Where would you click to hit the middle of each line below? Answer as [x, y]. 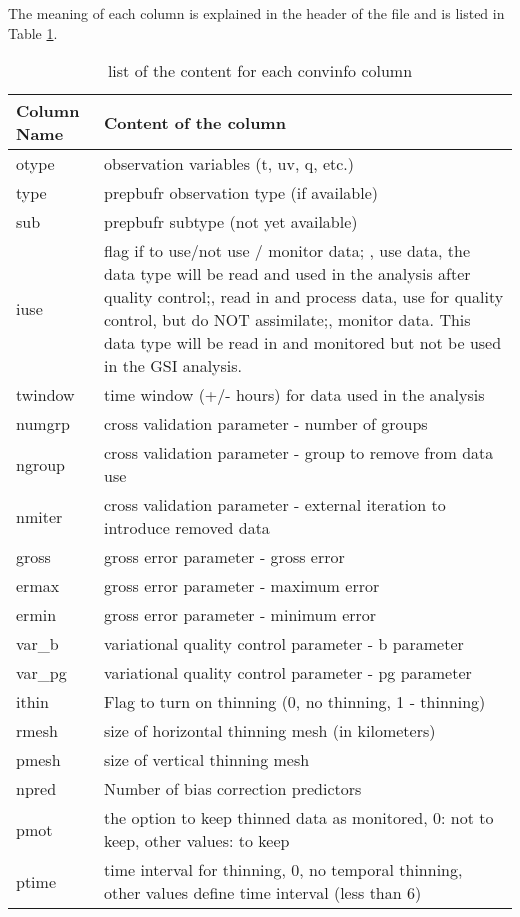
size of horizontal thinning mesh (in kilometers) [269, 731]
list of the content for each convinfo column [260, 71]
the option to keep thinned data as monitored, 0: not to [298, 818]
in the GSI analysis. [173, 366]
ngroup [40, 464]
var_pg [41, 673]
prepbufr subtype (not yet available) [230, 222]
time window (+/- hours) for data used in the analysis [294, 395]
